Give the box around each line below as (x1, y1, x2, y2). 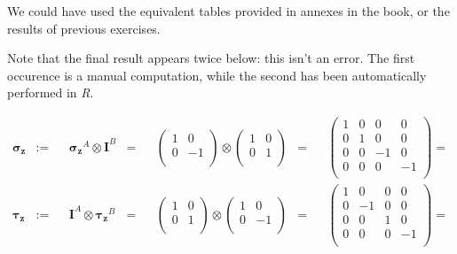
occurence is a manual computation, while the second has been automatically (7, 65, 427, 84)
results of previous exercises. (7, 19, 161, 37)
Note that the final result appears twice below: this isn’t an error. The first (7, 49, 415, 67)
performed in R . (7, 83, 94, 102)
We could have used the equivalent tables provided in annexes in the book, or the (7, 2, 450, 19)
